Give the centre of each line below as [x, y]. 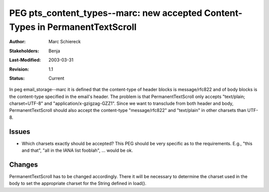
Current [57, 78]
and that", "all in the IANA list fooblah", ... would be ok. [77, 150]
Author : [17, 42]
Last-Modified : [25, 60]
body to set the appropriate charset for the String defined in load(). [78, 184]
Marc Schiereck [65, 42]
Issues [20, 132]
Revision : [19, 69]
